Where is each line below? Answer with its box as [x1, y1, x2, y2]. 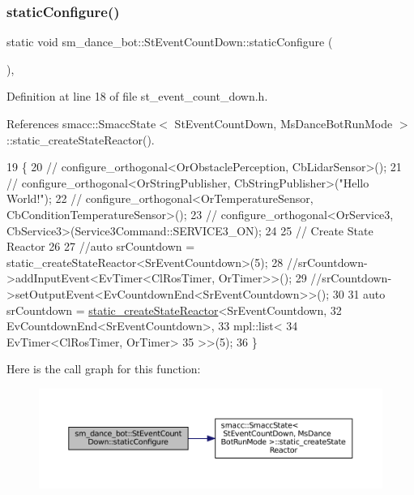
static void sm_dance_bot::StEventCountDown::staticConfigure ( [6, 33, 333, 50]
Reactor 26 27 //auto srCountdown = [6, 238, 195, 255]
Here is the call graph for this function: [6, 360, 201, 377]
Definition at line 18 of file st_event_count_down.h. [6, 88, 268, 105]
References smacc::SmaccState [6, 115, 156, 131]
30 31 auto [332, 285, 386, 302]
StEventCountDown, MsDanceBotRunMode [174, 115, 393, 131]
